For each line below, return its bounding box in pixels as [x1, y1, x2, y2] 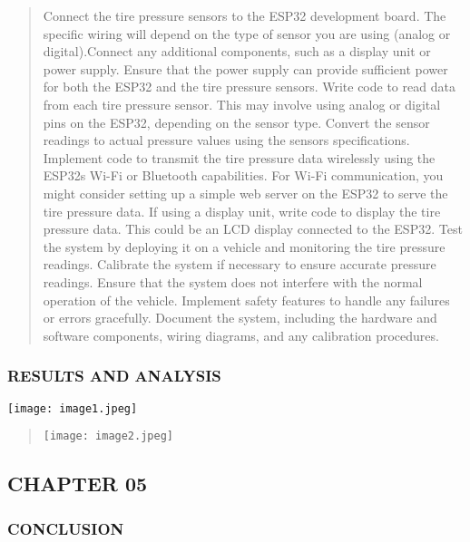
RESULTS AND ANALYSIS [7, 364, 221, 387]
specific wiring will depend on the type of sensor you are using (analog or [43, 24, 451, 43]
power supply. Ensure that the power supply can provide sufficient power [43, 59, 448, 78]
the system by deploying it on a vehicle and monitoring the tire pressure [43, 237, 446, 256]
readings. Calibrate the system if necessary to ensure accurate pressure [43, 255, 436, 274]
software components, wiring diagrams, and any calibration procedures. [43, 325, 439, 344]
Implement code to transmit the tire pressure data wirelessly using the [43, 148, 436, 167]
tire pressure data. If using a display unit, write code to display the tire [43, 201, 441, 220]
